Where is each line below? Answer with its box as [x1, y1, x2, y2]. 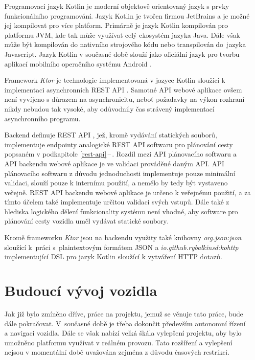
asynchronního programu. [4, 113, 81, 123]
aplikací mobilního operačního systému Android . [4, 58, 152, 68]
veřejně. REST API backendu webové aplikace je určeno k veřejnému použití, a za [4, 187, 251, 197]
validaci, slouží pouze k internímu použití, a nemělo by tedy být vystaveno [4, 178, 228, 188]
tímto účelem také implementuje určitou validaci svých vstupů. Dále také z [4, 197, 229, 207]
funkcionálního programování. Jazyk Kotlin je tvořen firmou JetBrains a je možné [4, 10, 250, 21]
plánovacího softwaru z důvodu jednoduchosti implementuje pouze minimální [4, 168, 235, 178]
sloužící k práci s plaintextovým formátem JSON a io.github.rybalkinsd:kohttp [4, 242, 239, 252]
